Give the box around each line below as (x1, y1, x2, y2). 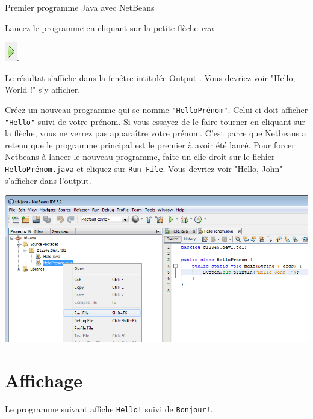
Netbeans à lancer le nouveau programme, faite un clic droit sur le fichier (5, 150, 275, 163)
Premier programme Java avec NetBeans (5, 1, 155, 13)
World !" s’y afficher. (5, 83, 81, 96)
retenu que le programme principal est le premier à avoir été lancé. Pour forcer (5, 138, 295, 151)
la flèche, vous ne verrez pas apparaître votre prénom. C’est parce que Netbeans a (5, 127, 306, 139)
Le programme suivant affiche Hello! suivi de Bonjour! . (5, 402, 213, 415)
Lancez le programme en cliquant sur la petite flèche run (5, 21, 214, 34)
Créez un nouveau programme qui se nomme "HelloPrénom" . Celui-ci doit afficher (5, 103, 308, 115)
